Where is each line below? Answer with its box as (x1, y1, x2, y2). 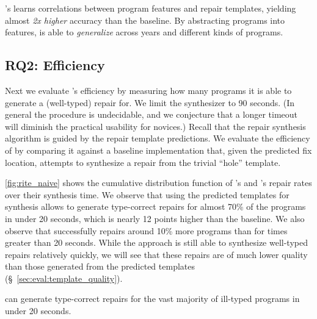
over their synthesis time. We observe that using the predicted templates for (5, 188, 290, 201)
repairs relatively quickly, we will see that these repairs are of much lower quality (5, 248, 308, 260)
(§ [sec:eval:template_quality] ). (5, 271, 123, 284)
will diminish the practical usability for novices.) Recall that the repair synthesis (5, 120, 306, 132)
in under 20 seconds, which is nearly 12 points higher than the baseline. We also (5, 212, 305, 224)
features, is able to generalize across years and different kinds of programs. (5, 26, 283, 38)
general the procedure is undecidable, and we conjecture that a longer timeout (5, 108, 297, 121)
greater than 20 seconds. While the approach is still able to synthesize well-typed (5, 236, 308, 249)
